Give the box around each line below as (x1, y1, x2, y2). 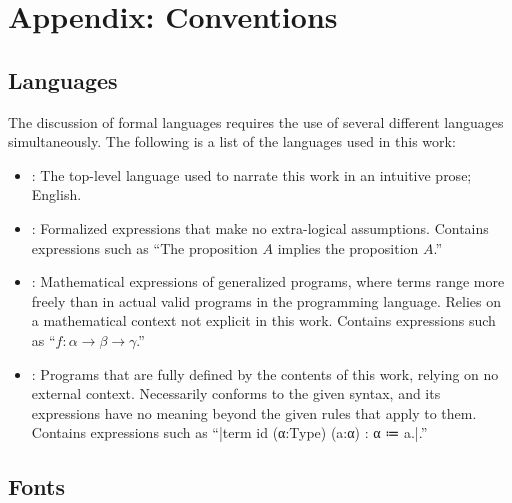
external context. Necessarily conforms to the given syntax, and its (31, 383, 441, 404)
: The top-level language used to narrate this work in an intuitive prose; (31, 164, 472, 185)
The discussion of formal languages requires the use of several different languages (8, 111, 504, 132)
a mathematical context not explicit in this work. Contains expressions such (31, 310, 496, 331)
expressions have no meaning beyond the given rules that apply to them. (31, 402, 477, 423)
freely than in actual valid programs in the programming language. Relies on (31, 290, 501, 311)
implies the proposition (277, 237, 419, 258)
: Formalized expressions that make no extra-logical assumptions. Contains (31, 217, 489, 238)
